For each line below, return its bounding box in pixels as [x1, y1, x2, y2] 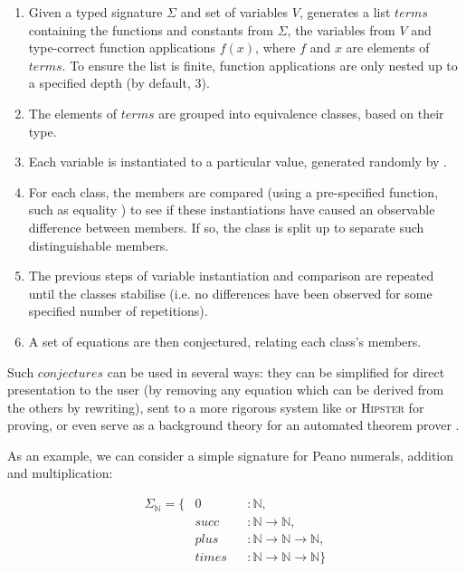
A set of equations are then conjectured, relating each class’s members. [28, 331, 422, 350]
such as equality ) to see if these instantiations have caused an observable [28, 200, 435, 219]
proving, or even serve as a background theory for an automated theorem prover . [7, 415, 460, 434]
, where [255, 38, 296, 57]
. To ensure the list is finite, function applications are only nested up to [62, 55, 458, 74]
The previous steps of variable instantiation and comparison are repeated [28, 266, 434, 285]
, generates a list [299, 3, 391, 21]
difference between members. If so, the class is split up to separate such [28, 217, 424, 236]
